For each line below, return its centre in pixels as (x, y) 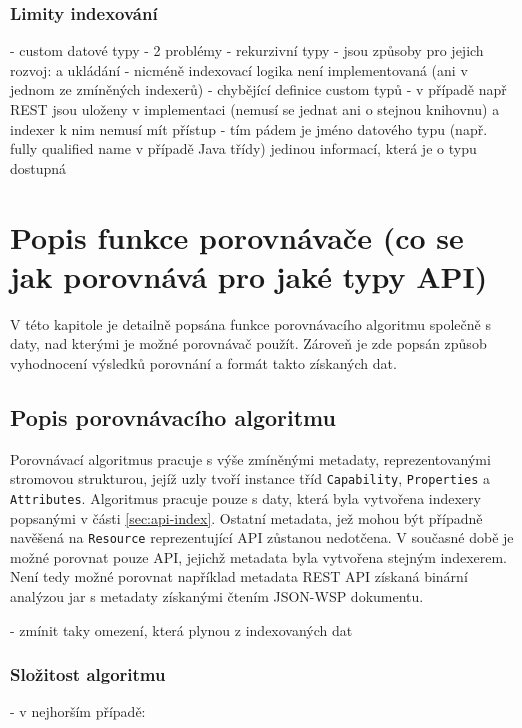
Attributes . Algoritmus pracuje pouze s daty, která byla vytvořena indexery (245, 497)
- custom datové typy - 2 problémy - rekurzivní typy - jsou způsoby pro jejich (247, 50)
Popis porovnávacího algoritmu (173, 416)
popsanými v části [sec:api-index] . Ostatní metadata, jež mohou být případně (246, 517)
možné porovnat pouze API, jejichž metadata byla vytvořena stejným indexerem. (258, 556)
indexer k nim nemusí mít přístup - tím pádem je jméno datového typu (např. (249, 128)
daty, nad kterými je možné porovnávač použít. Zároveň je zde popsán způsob (248, 343)
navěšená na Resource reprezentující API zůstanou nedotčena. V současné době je (262, 537)
